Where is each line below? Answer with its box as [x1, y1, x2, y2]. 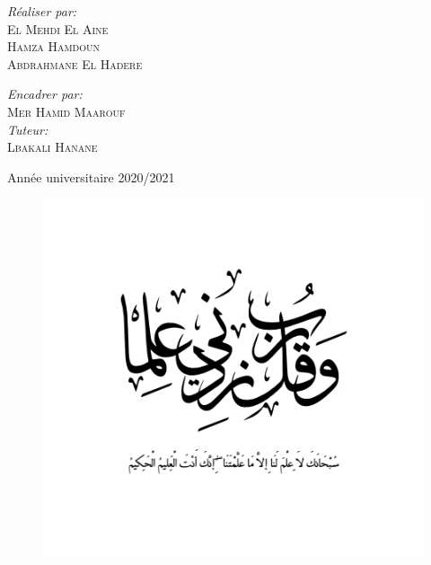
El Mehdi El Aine [7, 19, 109, 38]
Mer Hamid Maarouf [7, 102, 126, 120]
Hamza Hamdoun [7, 37, 101, 56]
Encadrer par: [7, 84, 83, 103]
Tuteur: [7, 119, 48, 138]
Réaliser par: [7, 2, 77, 20]
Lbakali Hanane [7, 137, 98, 156]
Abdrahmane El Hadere [7, 54, 143, 73]
